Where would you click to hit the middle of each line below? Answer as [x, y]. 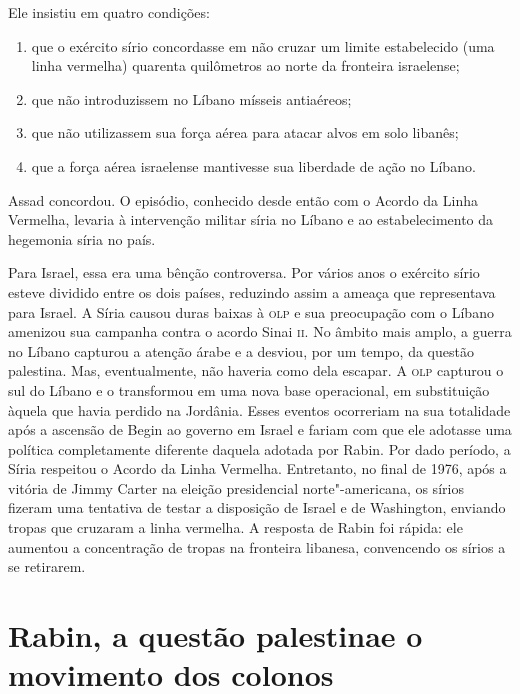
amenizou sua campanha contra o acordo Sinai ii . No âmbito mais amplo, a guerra [260, 331]
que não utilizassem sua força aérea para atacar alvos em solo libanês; [245, 132]
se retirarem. [47, 566]
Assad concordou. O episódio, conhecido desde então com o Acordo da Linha [243, 199]
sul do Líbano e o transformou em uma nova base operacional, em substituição [249, 389]
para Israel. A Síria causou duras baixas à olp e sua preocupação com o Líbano [251, 311]
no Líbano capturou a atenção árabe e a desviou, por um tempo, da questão [241, 350]
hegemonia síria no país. [82, 238]
